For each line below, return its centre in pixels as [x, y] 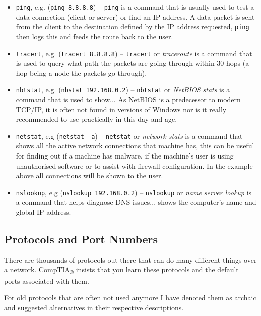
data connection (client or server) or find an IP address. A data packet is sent [135, 16]
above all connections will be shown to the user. [89, 175]
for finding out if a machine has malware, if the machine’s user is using [125, 156]
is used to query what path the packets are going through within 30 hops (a [133, 63]
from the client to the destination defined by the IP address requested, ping [133, 26]
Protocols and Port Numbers [81, 239]
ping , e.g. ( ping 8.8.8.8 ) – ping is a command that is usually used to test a [135, 7]
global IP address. [43, 212]
